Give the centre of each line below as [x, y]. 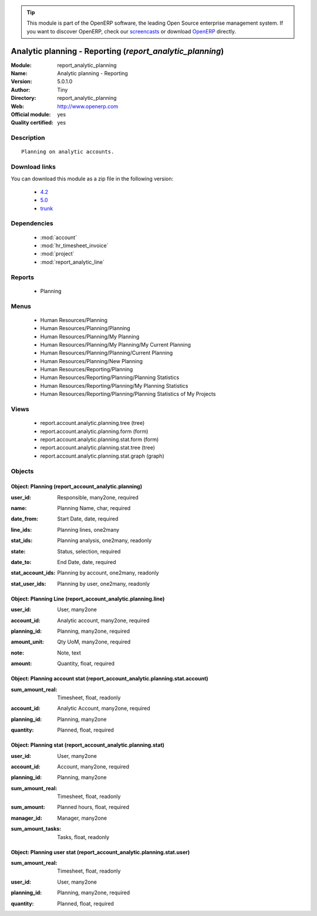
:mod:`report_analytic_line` [72, 262]
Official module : [31, 115]
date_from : [24, 519]
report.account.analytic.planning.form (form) [94, 431]
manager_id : [26, 818]
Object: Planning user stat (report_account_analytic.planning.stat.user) [100, 852]
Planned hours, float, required [93, 807]
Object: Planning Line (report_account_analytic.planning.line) [88, 599]
